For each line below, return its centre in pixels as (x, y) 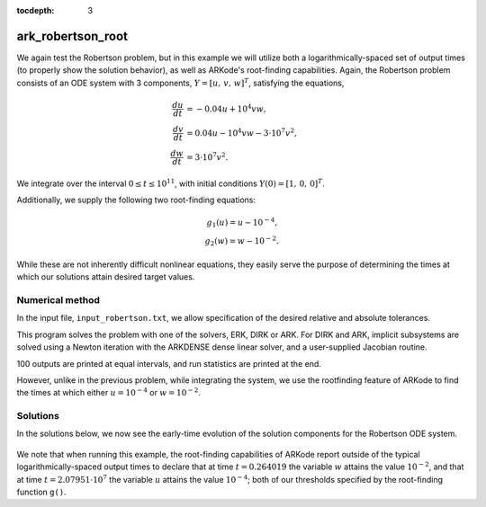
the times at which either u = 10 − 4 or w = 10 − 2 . (109, 392)
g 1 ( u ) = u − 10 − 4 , (242, 222)
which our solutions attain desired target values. (106, 277)
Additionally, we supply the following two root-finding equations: (136, 200)
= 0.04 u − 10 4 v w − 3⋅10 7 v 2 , (241, 132)
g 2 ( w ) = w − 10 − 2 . (242, 241)
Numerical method (58, 300)
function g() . (41, 492)
